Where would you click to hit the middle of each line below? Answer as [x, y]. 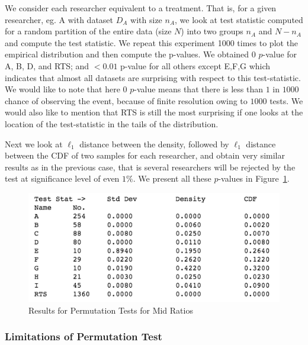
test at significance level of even [62, 178]
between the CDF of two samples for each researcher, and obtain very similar [145, 155]
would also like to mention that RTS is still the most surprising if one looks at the [154, 112]
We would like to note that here [62, 89]
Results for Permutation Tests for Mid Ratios [111, 310]
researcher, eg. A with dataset [59, 19]
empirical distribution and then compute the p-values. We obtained [127, 54]
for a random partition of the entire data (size [88, 31]
